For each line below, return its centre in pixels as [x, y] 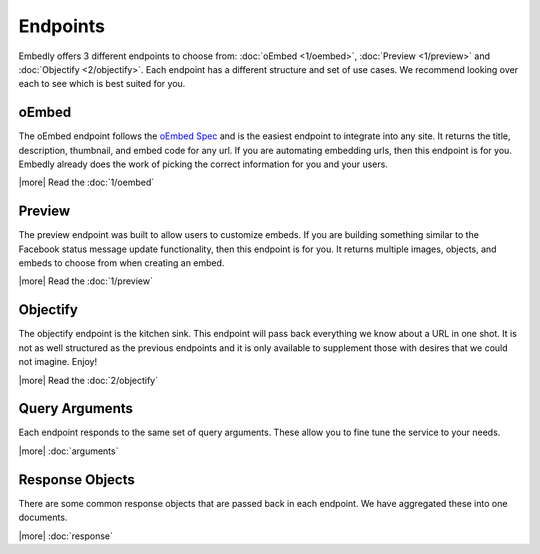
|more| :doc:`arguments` [68, 451]
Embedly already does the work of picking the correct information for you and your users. [203, 164]
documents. [43, 517]
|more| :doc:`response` [66, 536]
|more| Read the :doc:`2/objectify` [88, 380]
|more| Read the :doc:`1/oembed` [86, 182]
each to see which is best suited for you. [102, 84]
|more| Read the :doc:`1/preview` [86, 281]
